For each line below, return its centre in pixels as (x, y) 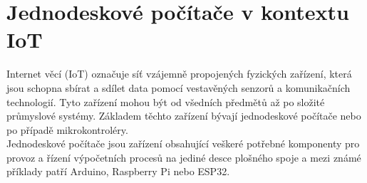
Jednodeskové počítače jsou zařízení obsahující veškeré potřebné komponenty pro (183, 143)
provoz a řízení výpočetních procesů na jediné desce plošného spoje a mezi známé (184, 157)
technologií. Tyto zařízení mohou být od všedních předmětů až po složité (166, 101)
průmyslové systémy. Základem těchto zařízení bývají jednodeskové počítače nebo (184, 116)
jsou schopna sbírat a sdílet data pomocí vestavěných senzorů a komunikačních (179, 87)
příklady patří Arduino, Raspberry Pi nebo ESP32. (118, 171)
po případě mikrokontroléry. (67, 129)
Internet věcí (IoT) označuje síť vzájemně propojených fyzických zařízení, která (179, 74)
